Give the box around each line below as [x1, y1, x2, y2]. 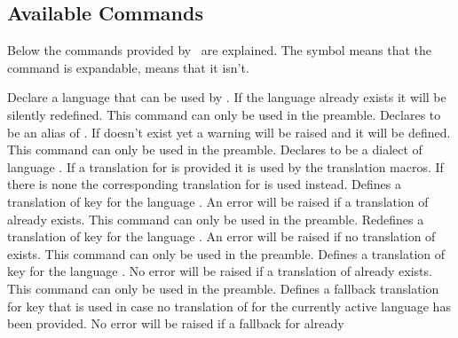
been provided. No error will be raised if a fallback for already [7, 314, 344, 333]
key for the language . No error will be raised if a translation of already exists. [7, 262, 432, 280]
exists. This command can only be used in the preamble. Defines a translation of [7, 244, 446, 263]
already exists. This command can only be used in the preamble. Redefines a [7, 209, 424, 228]
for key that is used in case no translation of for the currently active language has [7, 296, 451, 315]
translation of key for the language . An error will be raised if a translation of [7, 192, 429, 210]
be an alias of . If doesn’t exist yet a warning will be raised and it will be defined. [7, 122, 451, 141]
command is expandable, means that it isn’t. [7, 58, 249, 76]
